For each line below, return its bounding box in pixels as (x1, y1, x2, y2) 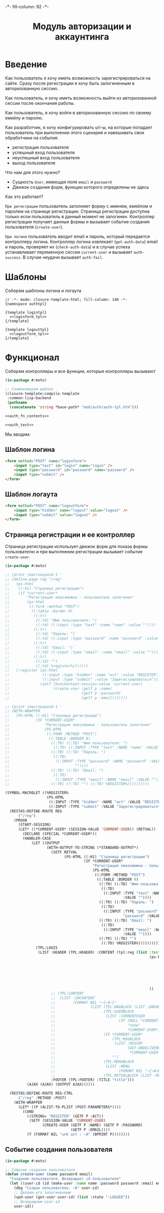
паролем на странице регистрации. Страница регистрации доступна (5, 208, 150, 214)
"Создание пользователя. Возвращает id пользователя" (9, 1176, 121, 1182)
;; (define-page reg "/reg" (5, 577, 62, 582)
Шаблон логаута (5, 490, 58, 498)
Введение (5, 59, 47, 70)
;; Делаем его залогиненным (14, 1190, 71, 1195)
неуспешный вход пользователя (12, 154, 80, 160)
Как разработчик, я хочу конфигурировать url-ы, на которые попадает (5, 124, 153, 130)
